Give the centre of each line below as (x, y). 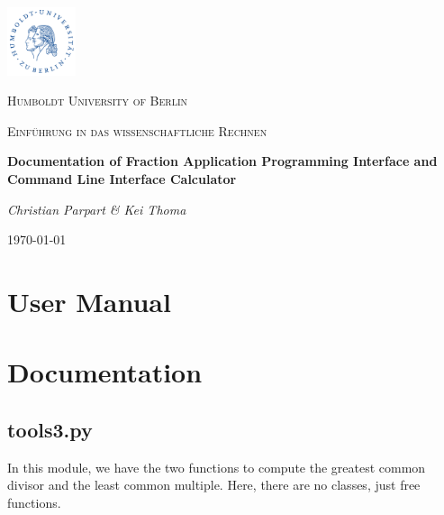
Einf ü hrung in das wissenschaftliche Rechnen (137, 130)
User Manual (89, 301)
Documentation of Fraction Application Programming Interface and (222, 161)
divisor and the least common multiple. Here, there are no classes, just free (214, 485)
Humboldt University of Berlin (98, 101)
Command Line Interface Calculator (122, 178)
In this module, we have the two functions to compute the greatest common (217, 467)
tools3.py (50, 429)
